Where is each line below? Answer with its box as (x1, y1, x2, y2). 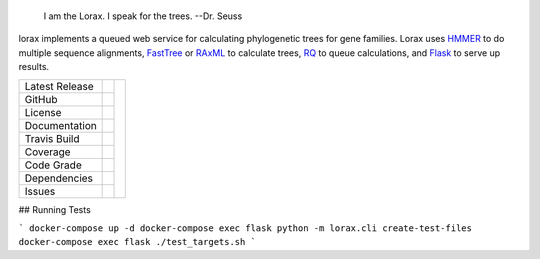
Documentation (24, 118, 97, 132)
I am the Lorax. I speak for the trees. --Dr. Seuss (43, 10, 243, 22)
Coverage (24, 145, 71, 159)
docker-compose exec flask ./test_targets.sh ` (18, 236, 257, 248)
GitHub (24, 92, 58, 106)
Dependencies (24, 171, 94, 185)
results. (18, 61, 50, 73)
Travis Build (24, 131, 80, 145)
